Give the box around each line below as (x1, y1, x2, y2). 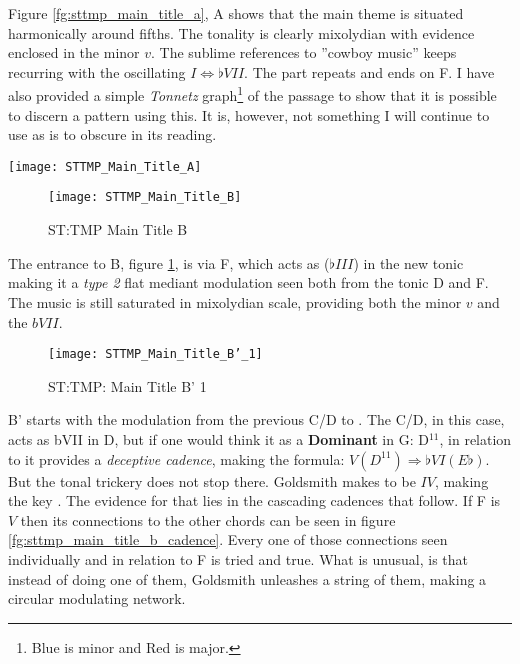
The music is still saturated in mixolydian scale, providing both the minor (8, 291, 462, 312)
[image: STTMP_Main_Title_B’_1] (48, 347, 263, 362)
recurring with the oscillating (8, 61, 186, 82)
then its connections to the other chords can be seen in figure (20, 509, 396, 530)
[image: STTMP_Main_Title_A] (8, 159, 202, 174)
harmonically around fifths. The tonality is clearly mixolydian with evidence (8, 22, 475, 43)
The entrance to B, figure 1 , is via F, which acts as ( (8, 252, 330, 273)
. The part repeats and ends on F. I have (244, 61, 495, 82)
